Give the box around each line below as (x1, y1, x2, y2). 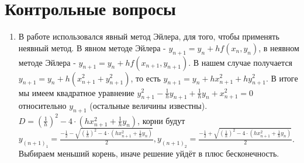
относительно (18, 100, 67, 112)
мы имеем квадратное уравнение (18, 86, 134, 98)
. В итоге (265, 72, 298, 84)
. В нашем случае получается (188, 56, 293, 68)
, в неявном (258, 41, 299, 54)
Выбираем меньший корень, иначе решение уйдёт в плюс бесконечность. (18, 147, 279, 160)
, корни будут (137, 114, 185, 126)
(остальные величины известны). (89, 100, 208, 112)
